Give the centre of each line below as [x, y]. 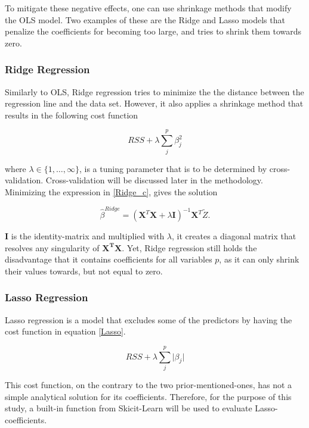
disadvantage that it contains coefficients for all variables [109, 259]
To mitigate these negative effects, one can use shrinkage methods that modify [148, 8]
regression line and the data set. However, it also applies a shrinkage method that [154, 103]
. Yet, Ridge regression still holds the [189, 247]
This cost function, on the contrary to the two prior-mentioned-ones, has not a [149, 384]
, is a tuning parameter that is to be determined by [173, 168]
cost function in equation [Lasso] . [65, 331]
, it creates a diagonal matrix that [234, 236]
